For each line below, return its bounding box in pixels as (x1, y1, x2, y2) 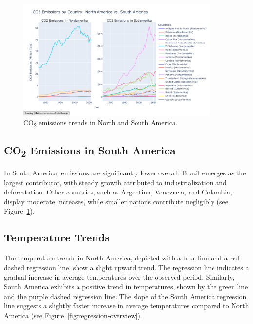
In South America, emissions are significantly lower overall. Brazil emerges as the (4, 168, 246, 178)
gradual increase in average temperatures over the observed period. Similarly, (4, 272, 234, 282)
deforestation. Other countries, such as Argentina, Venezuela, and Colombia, (4, 187, 232, 197)
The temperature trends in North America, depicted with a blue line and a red (4, 253, 239, 263)
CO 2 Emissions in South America (4, 142, 175, 160)
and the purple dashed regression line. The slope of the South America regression (4, 291, 247, 301)
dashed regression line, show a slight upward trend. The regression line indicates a (4, 262, 249, 272)
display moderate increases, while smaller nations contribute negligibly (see (4, 196, 228, 206)
